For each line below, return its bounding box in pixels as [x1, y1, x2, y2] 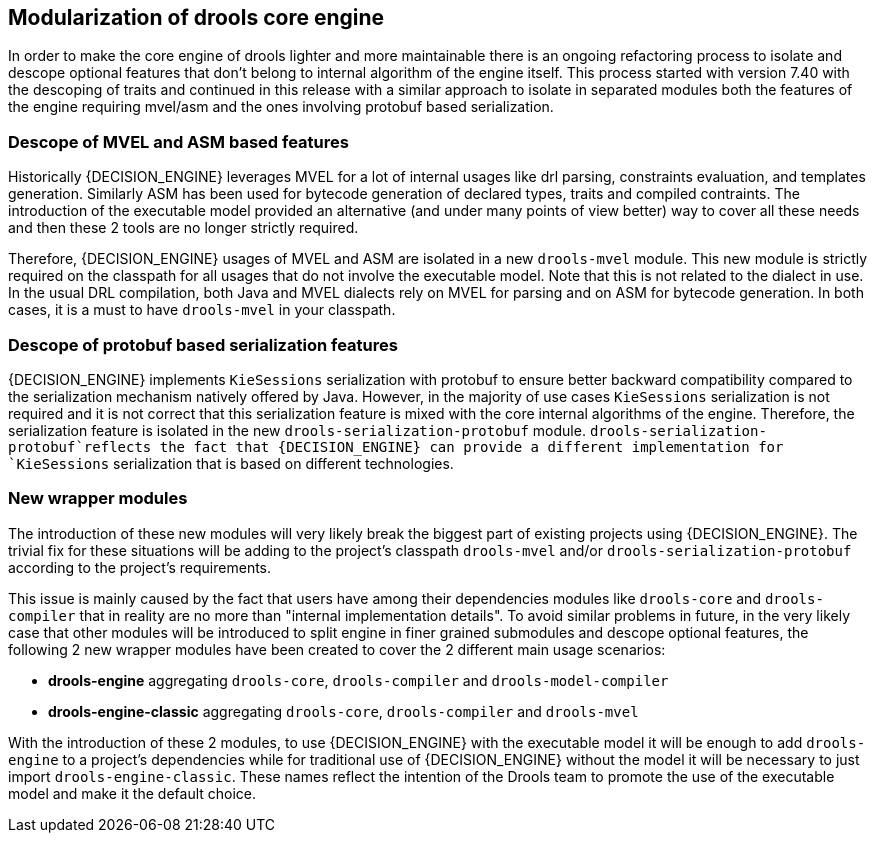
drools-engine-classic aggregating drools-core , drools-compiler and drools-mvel [48, 702, 639, 720]
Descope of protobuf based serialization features [8, 334, 398, 355]
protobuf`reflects [8, 438, 152, 455]
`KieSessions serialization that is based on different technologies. [8, 454, 454, 472]
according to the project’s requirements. [8, 558, 272, 576]
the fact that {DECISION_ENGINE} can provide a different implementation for [159, 438, 784, 455]
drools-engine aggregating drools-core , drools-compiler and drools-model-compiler [48, 671, 669, 689]
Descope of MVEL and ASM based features [8, 131, 349, 152]
